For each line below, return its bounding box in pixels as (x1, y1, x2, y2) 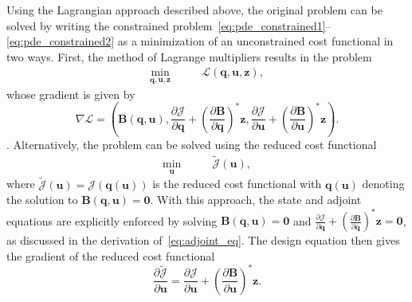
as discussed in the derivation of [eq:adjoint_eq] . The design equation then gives (6, 232, 400, 249)
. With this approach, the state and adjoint (150, 191, 362, 208)
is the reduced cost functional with (152, 175, 322, 192)
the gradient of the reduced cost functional (6, 247, 215, 264)
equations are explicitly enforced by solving (6, 212, 218, 229)
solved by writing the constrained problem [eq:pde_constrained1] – (6, 17, 332, 33)
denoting (362, 175, 405, 192)
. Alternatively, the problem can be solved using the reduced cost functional (6, 136, 377, 153)
